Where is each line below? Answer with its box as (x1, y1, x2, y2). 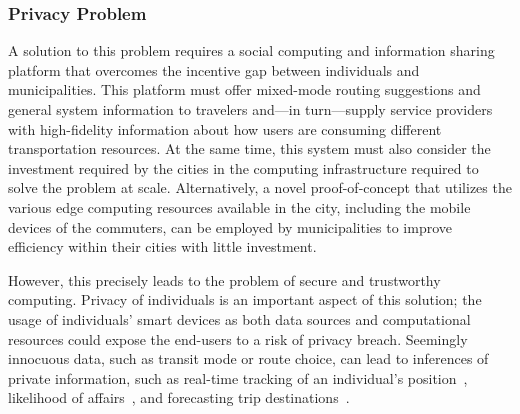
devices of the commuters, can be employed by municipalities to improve (8, 216, 452, 237)
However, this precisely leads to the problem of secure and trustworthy (8, 269, 441, 290)
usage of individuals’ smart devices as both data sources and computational (8, 308, 471, 329)
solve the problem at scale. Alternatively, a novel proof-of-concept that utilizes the (8, 177, 512, 198)
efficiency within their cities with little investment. (8, 236, 317, 257)
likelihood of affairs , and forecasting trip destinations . (8, 387, 350, 408)
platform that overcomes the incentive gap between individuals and (8, 59, 420, 80)
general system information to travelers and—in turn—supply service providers (8, 99, 493, 119)
